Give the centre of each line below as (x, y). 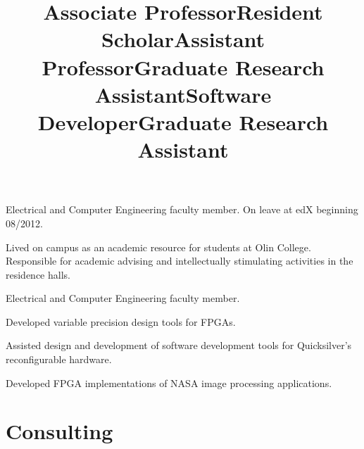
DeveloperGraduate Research (183, 121)
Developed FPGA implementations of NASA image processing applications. (169, 382)
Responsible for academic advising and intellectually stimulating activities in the (180, 261)
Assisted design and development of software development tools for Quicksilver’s (179, 345)
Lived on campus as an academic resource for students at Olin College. (158, 247)
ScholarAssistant (183, 39)
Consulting (59, 431)
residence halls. (38, 274)
